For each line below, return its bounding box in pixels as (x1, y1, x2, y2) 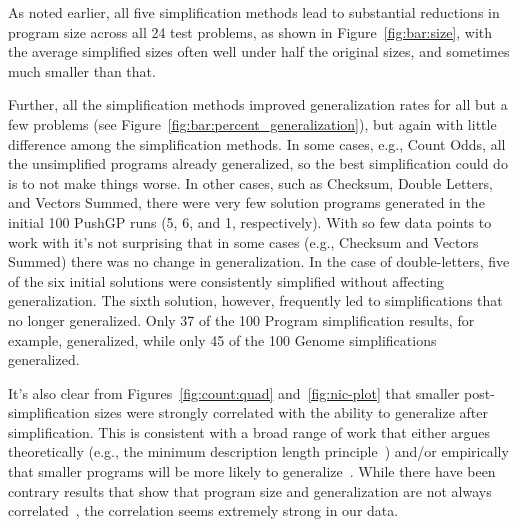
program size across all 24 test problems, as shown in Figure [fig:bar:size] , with (8, 21, 493, 42)
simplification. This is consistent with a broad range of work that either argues (8, 421, 491, 442)
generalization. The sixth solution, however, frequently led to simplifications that (8, 290, 503, 311)
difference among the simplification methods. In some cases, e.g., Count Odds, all (8, 133, 506, 154)
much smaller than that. (8, 60, 156, 81)
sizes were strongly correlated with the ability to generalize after (94, 402, 489, 423)
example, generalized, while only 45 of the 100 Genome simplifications (8, 329, 437, 350)
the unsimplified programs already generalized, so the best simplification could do (8, 153, 508, 174)
